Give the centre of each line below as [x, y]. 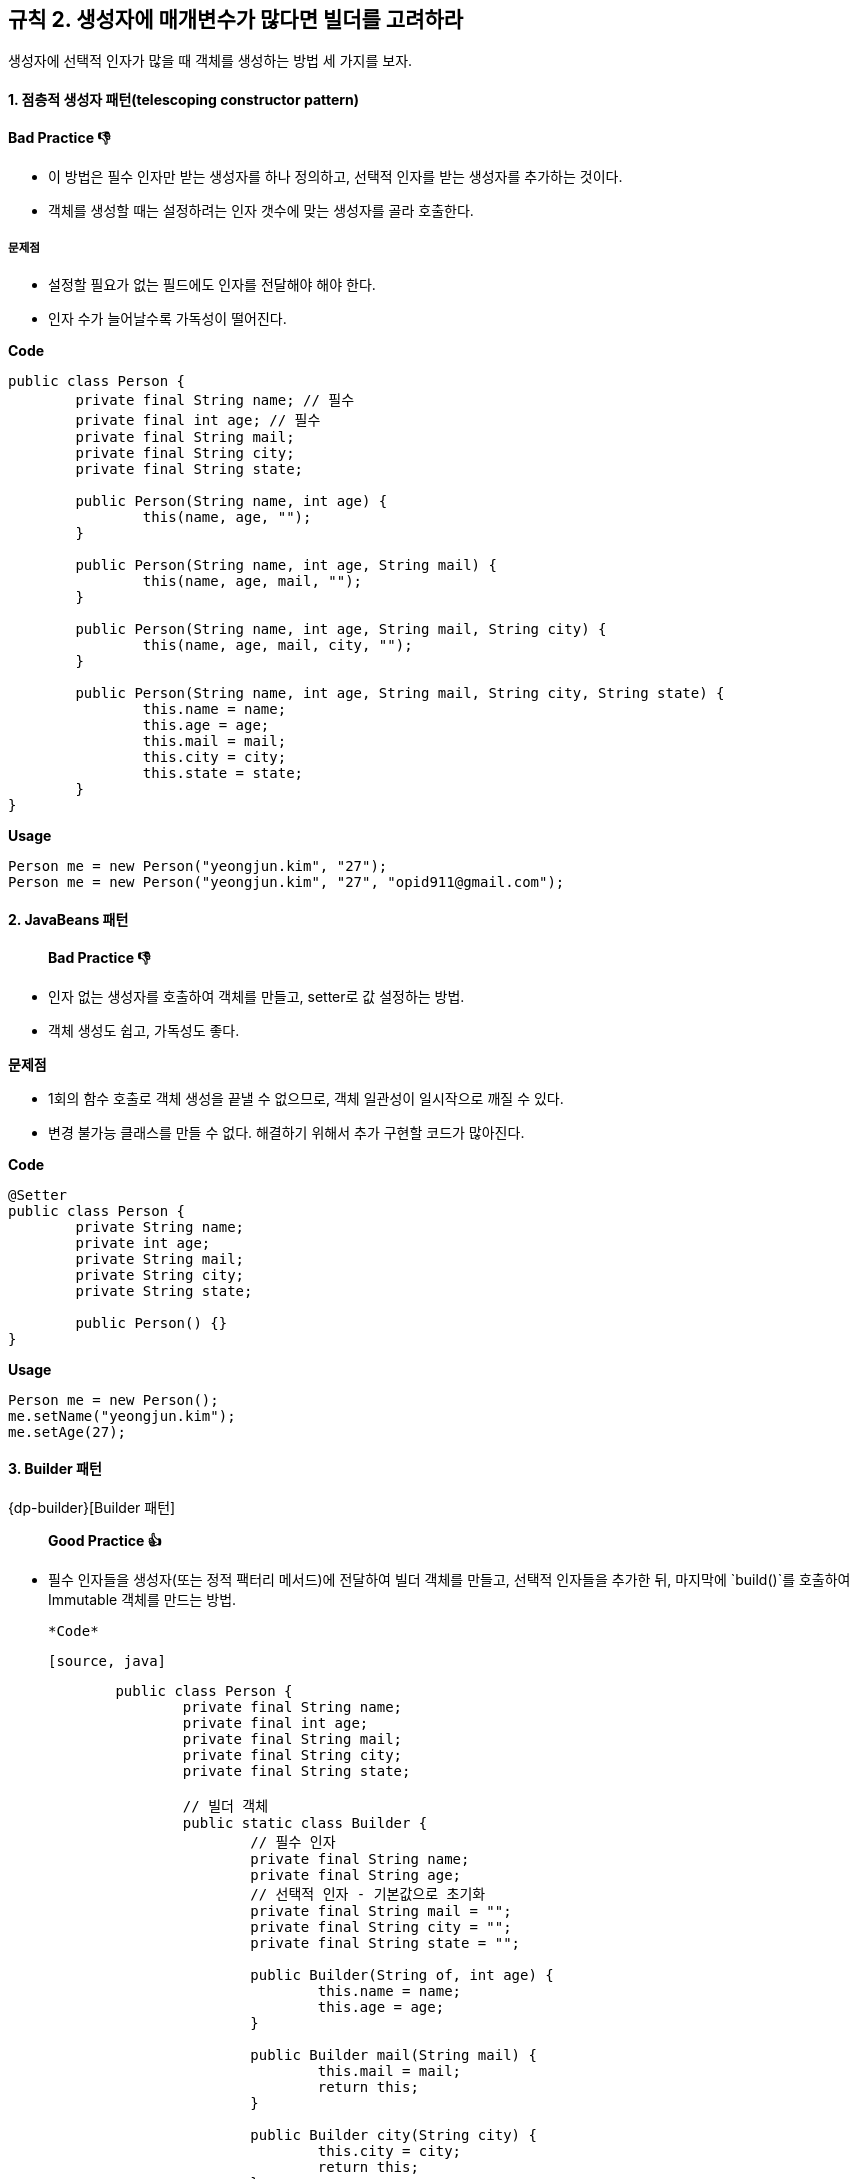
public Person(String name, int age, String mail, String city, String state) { [400, 693]
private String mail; [160, 1258]
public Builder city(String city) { [393, 2134]
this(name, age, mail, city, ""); [277, 645]
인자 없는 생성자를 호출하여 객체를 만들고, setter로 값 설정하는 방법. [256, 996]
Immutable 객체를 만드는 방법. [142, 1599]
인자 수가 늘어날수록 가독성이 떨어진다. [167, 319]
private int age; [143, 1242]
